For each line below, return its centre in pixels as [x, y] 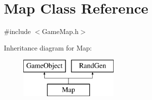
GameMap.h [60, 31]
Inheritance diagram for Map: [48, 47]
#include [17, 31]
